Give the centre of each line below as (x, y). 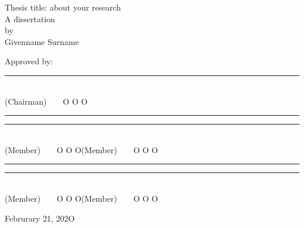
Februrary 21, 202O (40, 218)
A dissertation (30, 18)
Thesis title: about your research (63, 7)
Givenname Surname (42, 41)
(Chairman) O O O (46, 101)
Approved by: (29, 61)
